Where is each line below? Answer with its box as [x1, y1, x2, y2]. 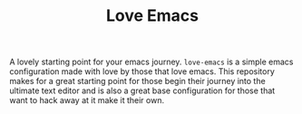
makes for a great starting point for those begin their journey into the [9, 76, 266, 87]
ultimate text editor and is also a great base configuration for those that [9, 85, 276, 96]
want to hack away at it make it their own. [9, 95, 165, 106]
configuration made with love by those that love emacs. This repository [9, 66, 275, 77]
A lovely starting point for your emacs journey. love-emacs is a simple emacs [9, 56, 294, 68]
